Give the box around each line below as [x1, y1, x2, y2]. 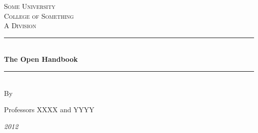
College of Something [4, 10, 74, 21]
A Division [4, 20, 37, 31]
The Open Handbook [4, 54, 78, 64]
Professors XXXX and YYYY [4, 104, 95, 115]
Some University [4, 1, 56, 11]
